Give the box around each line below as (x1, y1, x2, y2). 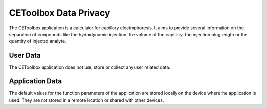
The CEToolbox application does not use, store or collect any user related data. (9, 64, 171, 70)
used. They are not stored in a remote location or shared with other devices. (9, 97, 164, 103)
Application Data (9, 77, 62, 86)
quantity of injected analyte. (9, 38, 66, 44)
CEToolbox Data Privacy (9, 7, 110, 18)
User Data (9, 51, 41, 60)
